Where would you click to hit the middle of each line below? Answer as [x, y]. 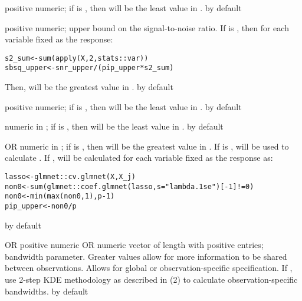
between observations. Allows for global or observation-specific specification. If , [149, 268]
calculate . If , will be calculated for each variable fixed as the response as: [139, 158]
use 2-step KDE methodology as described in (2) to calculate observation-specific [151, 279]
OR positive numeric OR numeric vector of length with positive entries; [134, 245]
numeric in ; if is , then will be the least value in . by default [114, 126]
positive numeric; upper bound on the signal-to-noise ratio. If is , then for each [147, 27]
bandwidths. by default [47, 291]
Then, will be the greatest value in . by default [89, 87]
